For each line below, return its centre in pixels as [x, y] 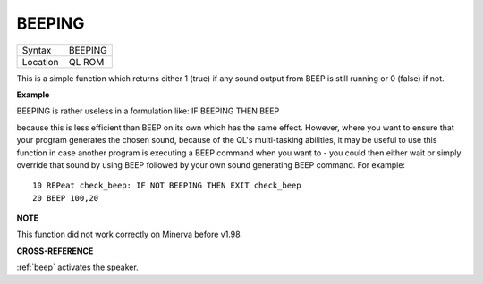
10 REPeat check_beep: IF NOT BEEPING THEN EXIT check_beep [167, 186]
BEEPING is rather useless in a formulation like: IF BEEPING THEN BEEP [148, 111]
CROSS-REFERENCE [55, 251]
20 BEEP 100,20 [66, 198]
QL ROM [86, 62]
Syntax [37, 50]
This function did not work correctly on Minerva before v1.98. [130, 234]
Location [40, 62]
